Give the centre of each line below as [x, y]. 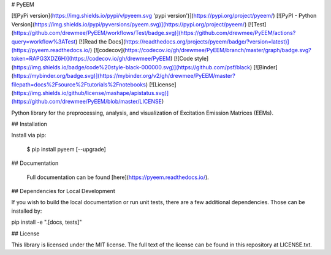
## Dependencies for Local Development [63, 191]
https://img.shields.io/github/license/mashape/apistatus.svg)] [91, 93]
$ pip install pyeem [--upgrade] [67, 149]
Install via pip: [29, 135]
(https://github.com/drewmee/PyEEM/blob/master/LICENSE [87, 102]
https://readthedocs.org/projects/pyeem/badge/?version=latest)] [207, 41]
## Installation [29, 124]
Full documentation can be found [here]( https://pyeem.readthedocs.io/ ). [118, 177]
